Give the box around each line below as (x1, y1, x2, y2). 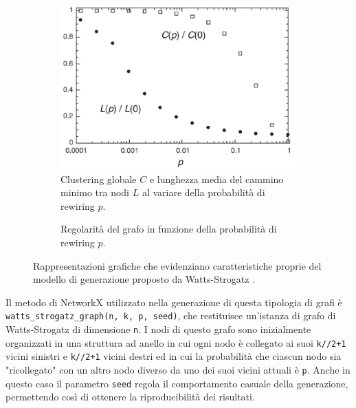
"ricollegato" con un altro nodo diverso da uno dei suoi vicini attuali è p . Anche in (5, 363, 351, 377)
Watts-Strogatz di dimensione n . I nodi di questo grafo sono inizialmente (5, 322, 311, 336)
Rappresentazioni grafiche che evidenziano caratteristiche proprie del (33, 258, 322, 272)
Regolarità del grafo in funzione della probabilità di (60, 222, 277, 236)
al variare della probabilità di (142, 185, 265, 200)
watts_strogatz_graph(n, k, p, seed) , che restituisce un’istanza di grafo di (5, 308, 336, 323)
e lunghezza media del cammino (149, 171, 284, 186)
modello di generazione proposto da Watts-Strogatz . (33, 272, 256, 286)
